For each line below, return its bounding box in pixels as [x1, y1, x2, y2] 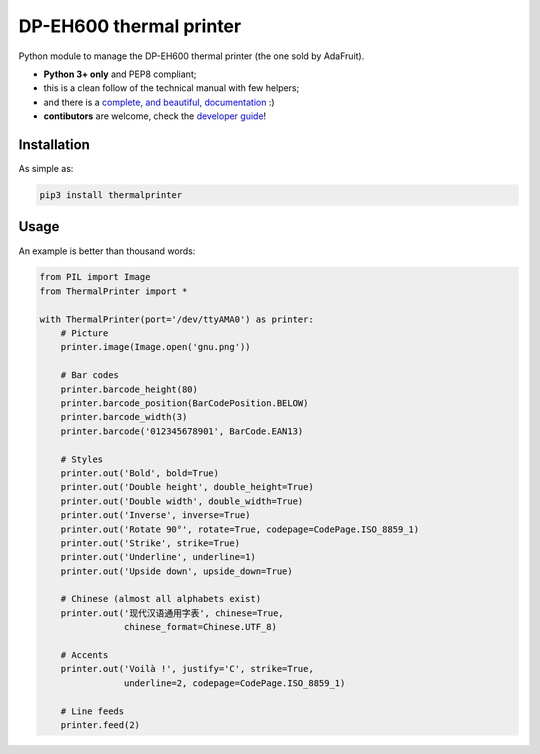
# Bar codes [60, 370, 120, 381]
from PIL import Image [39, 271, 151, 283]
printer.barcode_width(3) [60, 411, 188, 423]
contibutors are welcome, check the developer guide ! [43, 110, 267, 122]
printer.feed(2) [60, 719, 140, 730]
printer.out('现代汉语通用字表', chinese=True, [60, 607, 284, 619]
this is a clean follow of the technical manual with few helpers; [43, 82, 300, 94]
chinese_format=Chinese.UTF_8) [123, 621, 277, 633]
